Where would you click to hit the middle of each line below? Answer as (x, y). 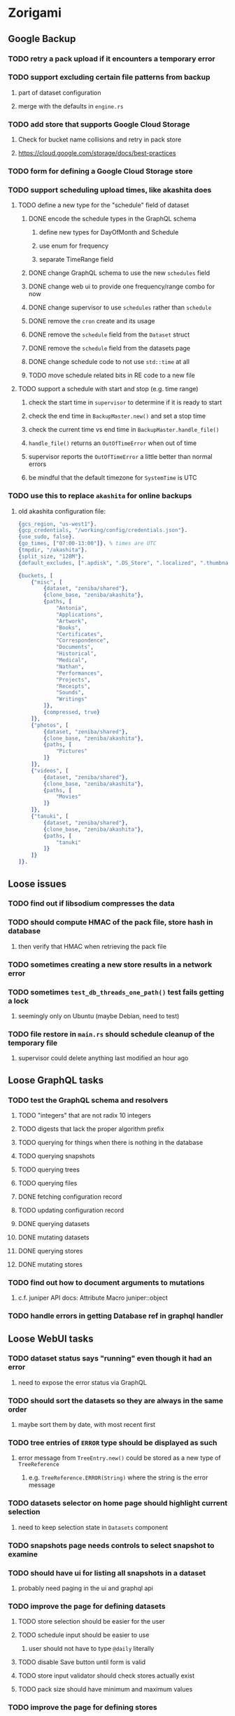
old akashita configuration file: (62, 511)
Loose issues (37, 884)
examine (23, 1554)
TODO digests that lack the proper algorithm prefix (91, 1129)
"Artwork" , (72, 621)
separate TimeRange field (76, 260)
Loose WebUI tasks (51, 1338)
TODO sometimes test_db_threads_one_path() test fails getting (116, 992)
